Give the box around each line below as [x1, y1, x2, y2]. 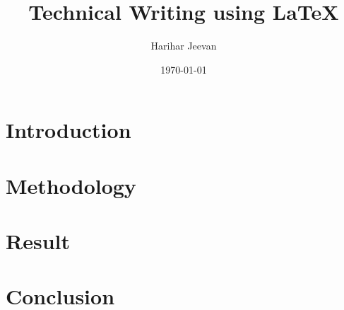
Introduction [6, 115, 131, 144]
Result [6, 226, 70, 256]
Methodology [6, 171, 136, 200]
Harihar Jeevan [150, 38, 217, 53]
